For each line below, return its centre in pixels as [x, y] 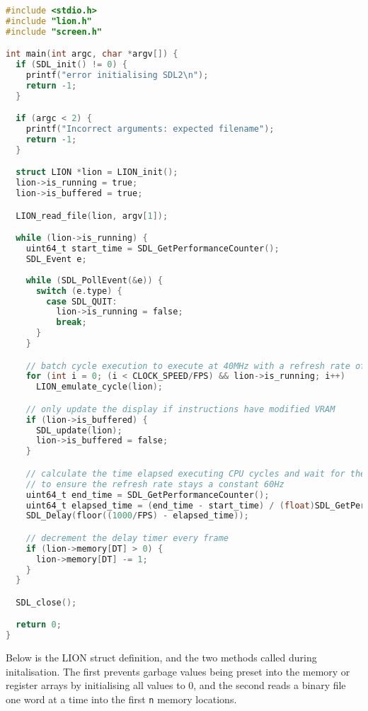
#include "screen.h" [54, 32]
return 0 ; [39, 625]
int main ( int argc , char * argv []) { [92, 54]
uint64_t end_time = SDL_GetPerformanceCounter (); [148, 495]
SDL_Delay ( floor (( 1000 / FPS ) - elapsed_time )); [137, 516]
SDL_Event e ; [56, 260]
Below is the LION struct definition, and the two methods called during [161, 658]
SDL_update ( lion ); [79, 430]
